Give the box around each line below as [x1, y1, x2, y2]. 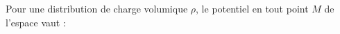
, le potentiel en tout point [196, 1, 309, 15]
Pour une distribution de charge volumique [6, 1, 188, 15]
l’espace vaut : [6, 15, 66, 29]
